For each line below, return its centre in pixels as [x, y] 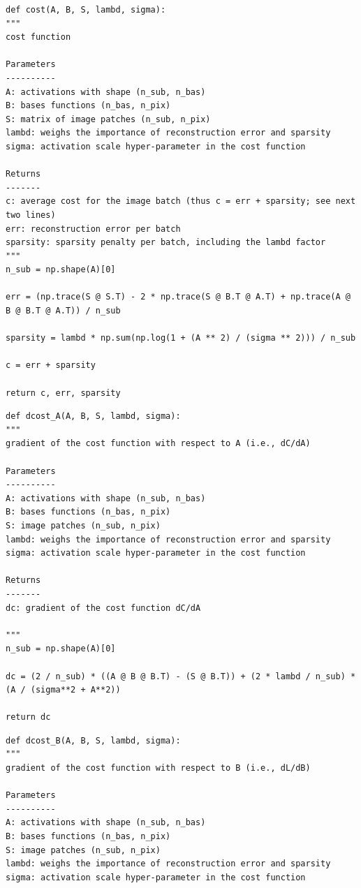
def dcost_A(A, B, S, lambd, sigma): [93, 416]
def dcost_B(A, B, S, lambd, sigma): [93, 740]
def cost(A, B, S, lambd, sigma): [86, 10]
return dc [28, 717]
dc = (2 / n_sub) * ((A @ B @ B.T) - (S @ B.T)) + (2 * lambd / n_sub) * [181, 676]
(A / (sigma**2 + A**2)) [63, 690]
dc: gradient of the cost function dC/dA [103, 608]
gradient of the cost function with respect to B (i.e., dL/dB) [158, 768]
